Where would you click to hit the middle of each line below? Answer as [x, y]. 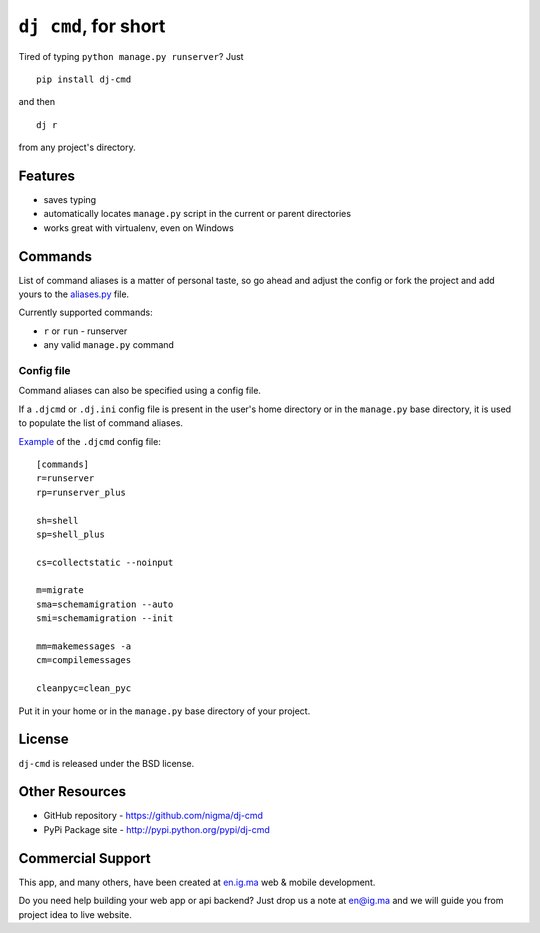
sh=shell [57, 520]
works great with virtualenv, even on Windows [138, 227]
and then [36, 102]
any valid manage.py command [109, 345]
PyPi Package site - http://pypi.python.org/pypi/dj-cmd [156, 829]
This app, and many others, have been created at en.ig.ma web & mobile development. [197, 882]
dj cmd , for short [92, 26]
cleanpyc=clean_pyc [84, 688]
